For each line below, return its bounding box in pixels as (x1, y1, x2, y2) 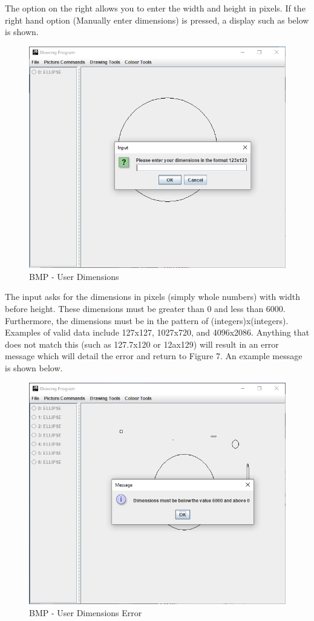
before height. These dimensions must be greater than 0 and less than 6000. (5, 302, 286, 315)
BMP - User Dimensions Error (29, 606, 142, 619)
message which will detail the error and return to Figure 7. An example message (5, 350, 303, 362)
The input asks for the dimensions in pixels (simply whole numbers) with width (5, 290, 300, 303)
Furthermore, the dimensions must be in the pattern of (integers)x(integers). (5, 314, 289, 327)
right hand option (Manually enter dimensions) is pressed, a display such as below (5, 13, 309, 26)
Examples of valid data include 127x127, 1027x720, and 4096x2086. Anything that (5, 326, 310, 339)
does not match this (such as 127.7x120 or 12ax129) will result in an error (5, 337, 279, 350)
